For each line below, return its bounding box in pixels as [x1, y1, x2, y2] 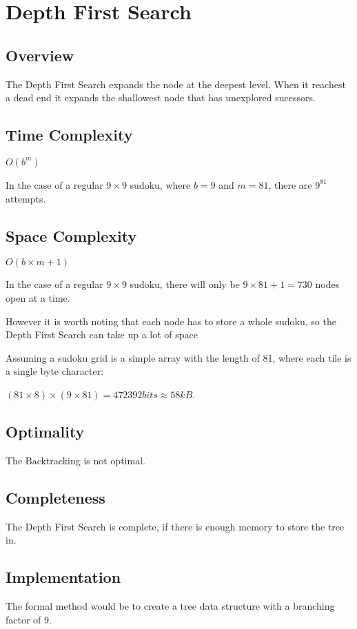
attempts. [6, 191, 46, 205]
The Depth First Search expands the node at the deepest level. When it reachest [6, 76, 346, 91]
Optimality [6, 420, 85, 442]
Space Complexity [6, 225, 137, 246]
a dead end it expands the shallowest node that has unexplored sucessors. [6, 90, 316, 105]
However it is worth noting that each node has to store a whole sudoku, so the [6, 313, 336, 328]
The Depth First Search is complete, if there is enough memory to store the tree [6, 519, 345, 533]
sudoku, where [130, 177, 191, 192]
